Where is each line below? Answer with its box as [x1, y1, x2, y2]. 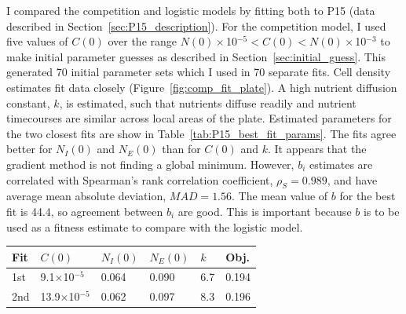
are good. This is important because [177, 203, 352, 219]
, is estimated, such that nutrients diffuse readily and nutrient [59, 94, 357, 111]
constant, [6, 94, 50, 111]
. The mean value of [232, 188, 328, 204]
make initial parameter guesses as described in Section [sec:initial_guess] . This [6, 48, 386, 64]
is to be [363, 203, 400, 219]
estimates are [309, 155, 373, 172]
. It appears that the [268, 141, 367, 157]
